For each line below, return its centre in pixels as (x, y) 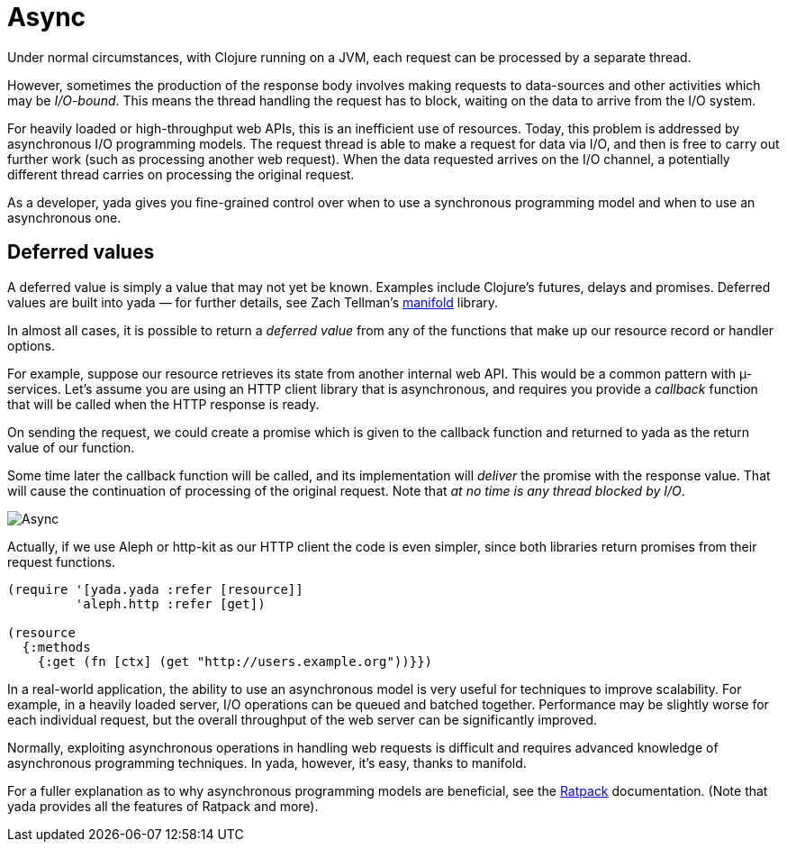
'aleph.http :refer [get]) (170, 603)
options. (32, 345)
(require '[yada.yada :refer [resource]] (155, 589)
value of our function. (71, 447)
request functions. (61, 561)
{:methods (56, 647)
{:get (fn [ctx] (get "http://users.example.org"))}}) (235, 661)
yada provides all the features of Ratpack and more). (163, 806)
